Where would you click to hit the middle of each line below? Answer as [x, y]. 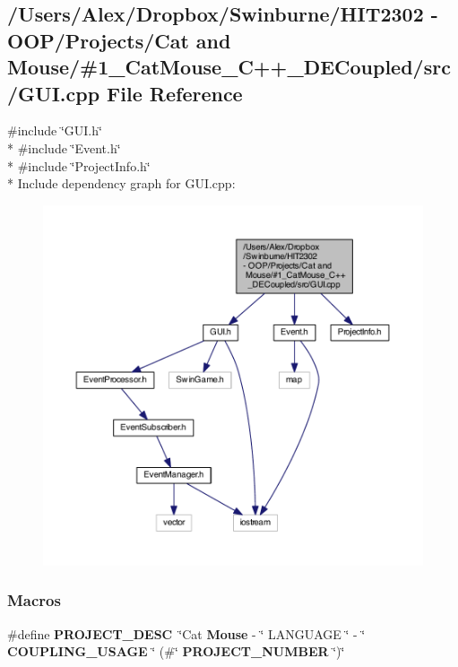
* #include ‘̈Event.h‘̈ [64, 147]
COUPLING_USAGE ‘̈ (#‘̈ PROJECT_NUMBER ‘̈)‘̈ [176, 651]
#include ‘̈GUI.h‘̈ [55, 130]
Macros [34, 600]
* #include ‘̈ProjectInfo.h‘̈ [79, 165]
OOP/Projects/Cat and [119, 40]
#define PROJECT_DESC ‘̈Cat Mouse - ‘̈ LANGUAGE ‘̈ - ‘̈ [186, 633]
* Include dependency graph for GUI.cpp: [121, 183]
